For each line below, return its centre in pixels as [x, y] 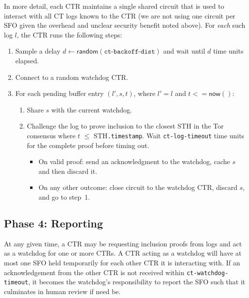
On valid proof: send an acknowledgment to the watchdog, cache [134, 161]
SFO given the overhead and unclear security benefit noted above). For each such [125, 25]
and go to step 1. [64, 196]
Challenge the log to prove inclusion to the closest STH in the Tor [125, 126]
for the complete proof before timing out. [88, 145]
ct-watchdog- [207, 273]
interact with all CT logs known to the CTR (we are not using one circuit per [120, 15]
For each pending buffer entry [59, 93]
